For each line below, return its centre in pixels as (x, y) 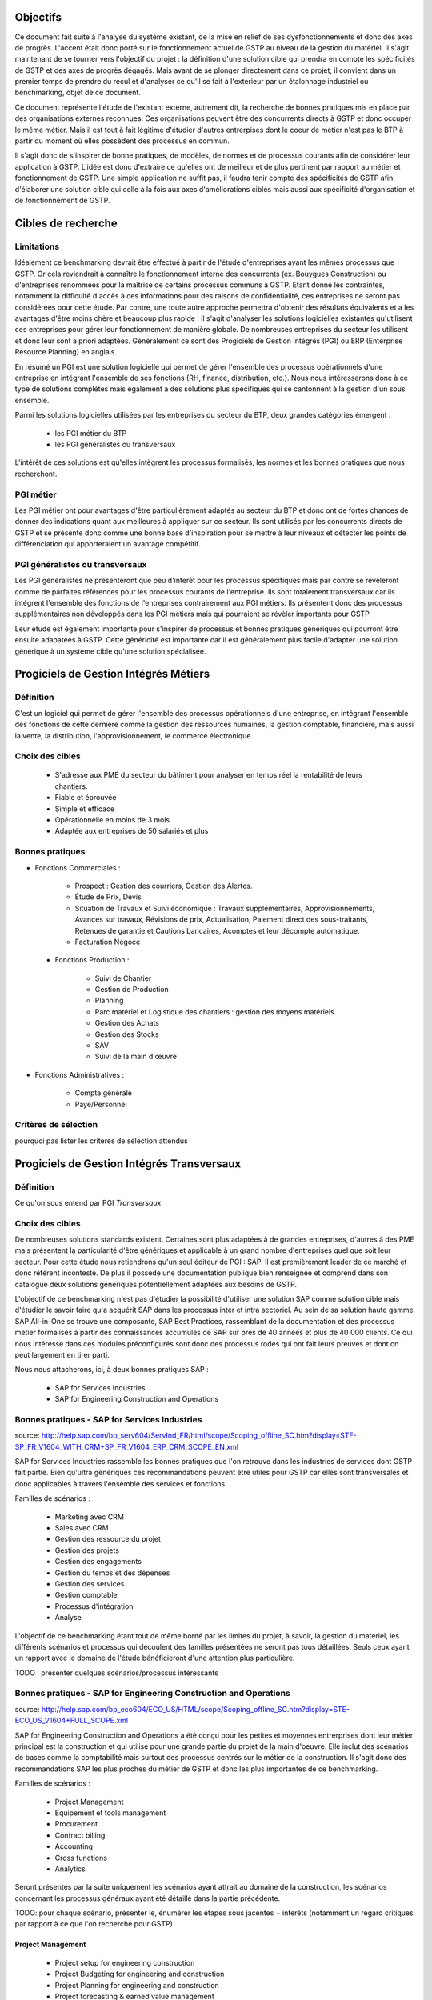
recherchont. (36, 474)
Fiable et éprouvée (86, 798)
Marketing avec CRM (89, 1517)
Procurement (76, 1824)
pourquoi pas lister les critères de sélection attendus (101, 1141)
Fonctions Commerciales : (78, 867)
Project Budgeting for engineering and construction (140, 1974)
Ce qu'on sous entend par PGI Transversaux (88, 1202)
